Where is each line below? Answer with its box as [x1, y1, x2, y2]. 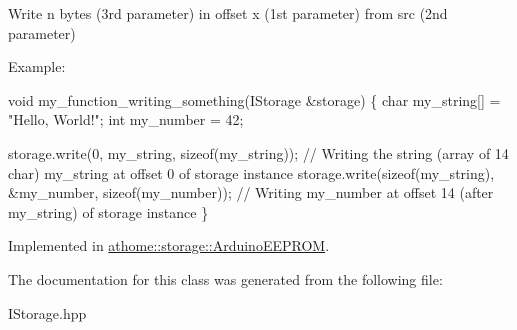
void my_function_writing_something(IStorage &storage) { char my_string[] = [8, 89, 501, 110]
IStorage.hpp [8, 302, 87, 323]
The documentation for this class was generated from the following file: [8, 268, 443, 289]
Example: [8, 56, 66, 77]
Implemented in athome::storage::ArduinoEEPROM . [8, 235, 330, 256]
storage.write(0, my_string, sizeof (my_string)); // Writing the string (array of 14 [8, 142, 509, 163]
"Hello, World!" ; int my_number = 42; [8, 109, 244, 130]
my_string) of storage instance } [8, 201, 209, 222]
